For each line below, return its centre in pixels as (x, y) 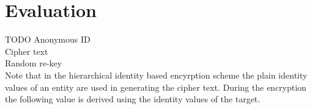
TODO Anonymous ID (48, 39)
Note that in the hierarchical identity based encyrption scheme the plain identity (156, 75)
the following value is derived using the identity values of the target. (133, 99)
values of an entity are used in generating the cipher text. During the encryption (156, 87)
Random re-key (34, 63)
